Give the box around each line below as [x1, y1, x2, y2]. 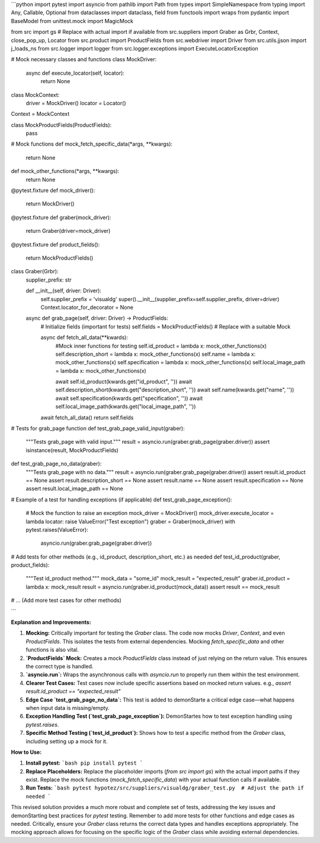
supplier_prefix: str [25, 276, 72, 283]
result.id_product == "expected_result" [25, 688, 121, 695]
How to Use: [11, 749, 42, 756]
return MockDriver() [25, 200, 75, 207]
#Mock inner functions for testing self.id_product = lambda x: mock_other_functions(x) [55, 342, 267, 349]
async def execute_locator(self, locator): [25, 69, 124, 77]
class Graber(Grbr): [11, 268, 59, 275]
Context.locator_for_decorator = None [40, 304, 133, 311]
